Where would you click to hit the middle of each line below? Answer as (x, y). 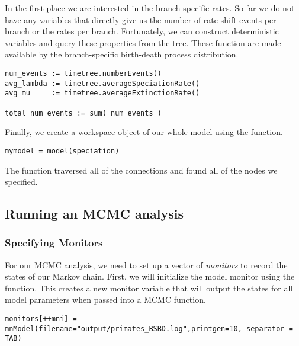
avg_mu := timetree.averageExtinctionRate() (102, 93)
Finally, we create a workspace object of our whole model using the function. (144, 132)
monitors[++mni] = (41, 319)
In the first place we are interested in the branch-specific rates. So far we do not (150, 8)
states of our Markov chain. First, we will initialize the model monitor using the (150, 276)
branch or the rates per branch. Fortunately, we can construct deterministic (142, 31)
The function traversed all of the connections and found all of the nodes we (141, 170)
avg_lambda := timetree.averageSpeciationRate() (102, 83)
